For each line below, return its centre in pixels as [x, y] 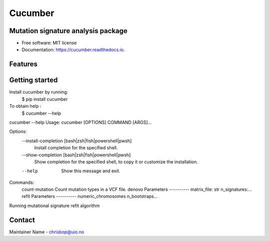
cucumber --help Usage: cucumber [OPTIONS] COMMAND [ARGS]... [80, 122]
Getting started [33, 80]
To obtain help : [25, 106]
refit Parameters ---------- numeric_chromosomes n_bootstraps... [90, 196]
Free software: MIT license [49, 43]
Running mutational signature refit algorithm [54, 205]
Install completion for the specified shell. [76, 148]
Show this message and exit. [91, 171]
